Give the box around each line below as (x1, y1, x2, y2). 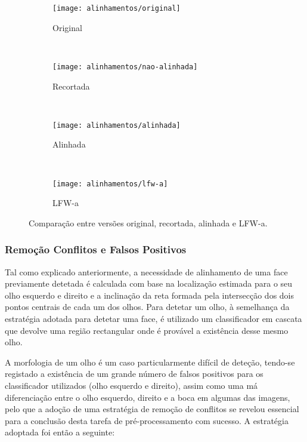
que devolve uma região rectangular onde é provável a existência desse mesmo (5, 324, 289, 336)
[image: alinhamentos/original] (52, 4, 181, 13)
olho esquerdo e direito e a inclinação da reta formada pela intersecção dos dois (5, 288, 294, 301)
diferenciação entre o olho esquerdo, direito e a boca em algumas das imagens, (5, 391, 290, 403)
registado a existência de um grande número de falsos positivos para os (5, 367, 263, 380)
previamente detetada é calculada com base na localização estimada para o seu (5, 277, 293, 290)
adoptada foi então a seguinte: (5, 426, 115, 438)
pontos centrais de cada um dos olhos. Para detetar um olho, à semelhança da (5, 300, 290, 313)
